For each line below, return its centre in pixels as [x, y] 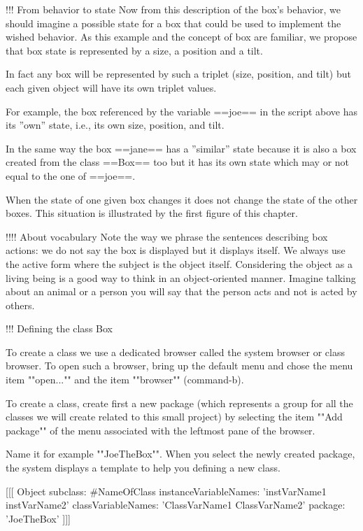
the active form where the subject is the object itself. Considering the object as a [179, 263]
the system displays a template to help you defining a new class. [143, 468]
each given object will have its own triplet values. [111, 87]
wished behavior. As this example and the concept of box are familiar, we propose [181, 37]
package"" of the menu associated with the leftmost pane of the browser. [161, 430]
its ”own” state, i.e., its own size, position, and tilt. [115, 125]
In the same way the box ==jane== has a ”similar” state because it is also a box [181, 148]
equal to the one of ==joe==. [71, 175]
